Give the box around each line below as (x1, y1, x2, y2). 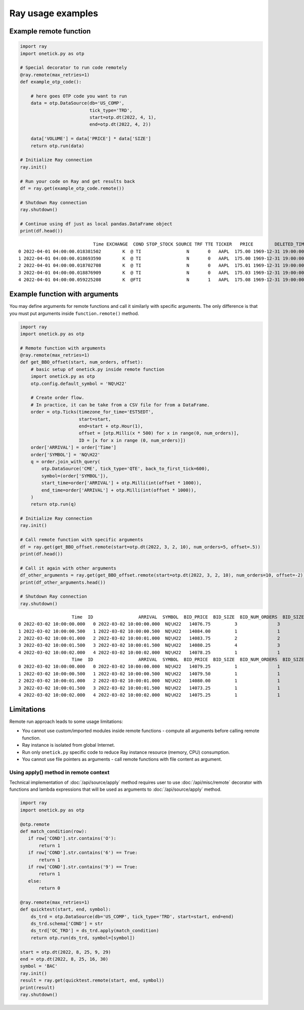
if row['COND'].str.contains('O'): (28, 835, 117, 842)
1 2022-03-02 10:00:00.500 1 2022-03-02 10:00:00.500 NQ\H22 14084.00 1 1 (18, 628, 281, 634)
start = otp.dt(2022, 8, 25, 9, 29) (20, 949, 111, 955)
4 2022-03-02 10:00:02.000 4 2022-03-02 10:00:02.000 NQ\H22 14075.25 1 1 (18, 692, 281, 698)
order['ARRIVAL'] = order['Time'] (30, 444, 117, 450)
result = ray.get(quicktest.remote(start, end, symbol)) (20, 978, 165, 984)
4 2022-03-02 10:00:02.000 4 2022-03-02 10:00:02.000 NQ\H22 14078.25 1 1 (18, 649, 281, 655)
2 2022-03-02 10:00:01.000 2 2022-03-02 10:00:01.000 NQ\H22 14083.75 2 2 (18, 635, 281, 641)
